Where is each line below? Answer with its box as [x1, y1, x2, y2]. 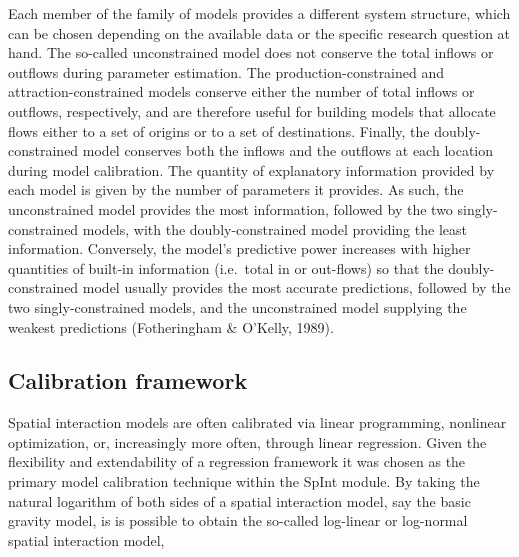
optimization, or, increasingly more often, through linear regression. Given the [8, 431, 487, 452]
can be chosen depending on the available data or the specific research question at [8, 22, 511, 43]
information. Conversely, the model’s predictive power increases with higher [8, 238, 471, 259]
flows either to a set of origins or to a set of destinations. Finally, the [8, 120, 430, 141]
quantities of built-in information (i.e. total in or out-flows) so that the [8, 257, 444, 278]
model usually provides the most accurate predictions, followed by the [82, 277, 511, 298]
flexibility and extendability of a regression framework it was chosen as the [8, 451, 466, 472]
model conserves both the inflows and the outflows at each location [82, 140, 494, 161]
